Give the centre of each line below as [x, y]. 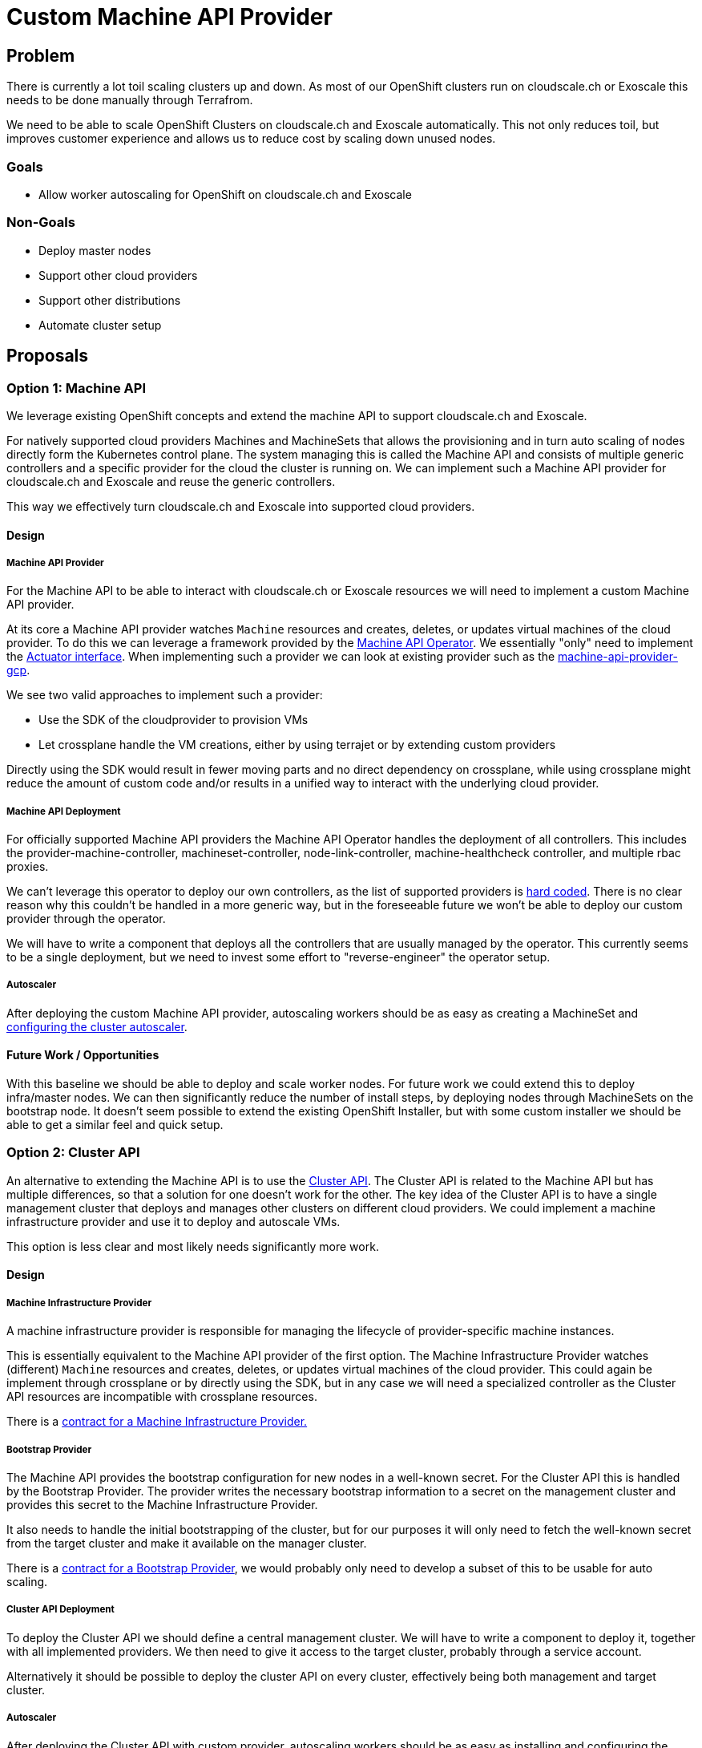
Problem [41, 55]
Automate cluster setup [100, 325]
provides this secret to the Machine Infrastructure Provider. [162, 1504]
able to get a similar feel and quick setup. [115, 1125]
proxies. [28, 867]
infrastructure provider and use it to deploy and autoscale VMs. [173, 1221]
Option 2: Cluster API [73, 1153]
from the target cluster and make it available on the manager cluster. [187, 1543]
